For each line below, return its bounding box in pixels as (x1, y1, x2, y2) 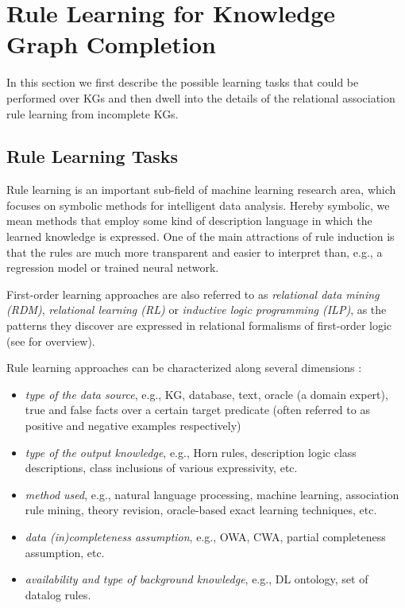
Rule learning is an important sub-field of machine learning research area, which (6, 181, 396, 198)
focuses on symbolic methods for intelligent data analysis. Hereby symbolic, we (6, 196, 390, 213)
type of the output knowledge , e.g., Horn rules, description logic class (25, 443, 357, 460)
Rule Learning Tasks (6, 144, 178, 168)
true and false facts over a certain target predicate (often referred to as (25, 401, 370, 418)
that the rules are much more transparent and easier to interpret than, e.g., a (6, 243, 383, 260)
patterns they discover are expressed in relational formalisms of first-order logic (6, 317, 392, 334)
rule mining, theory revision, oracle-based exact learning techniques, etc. (25, 502, 377, 518)
